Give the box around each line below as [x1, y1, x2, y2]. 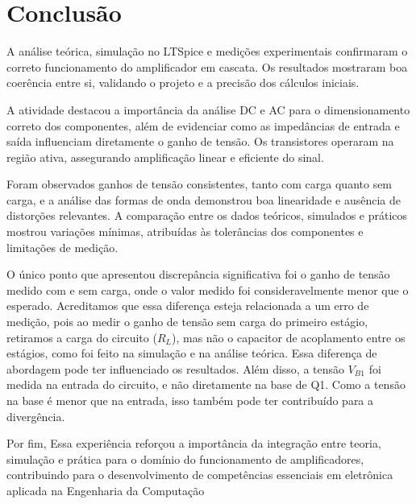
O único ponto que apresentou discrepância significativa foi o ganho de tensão [6, 266, 390, 283]
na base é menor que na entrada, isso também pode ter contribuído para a [6, 392, 374, 408]
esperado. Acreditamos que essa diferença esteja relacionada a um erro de [6, 297, 369, 314]
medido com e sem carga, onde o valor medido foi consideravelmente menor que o [6, 281, 409, 298]
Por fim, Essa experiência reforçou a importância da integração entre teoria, [6, 435, 381, 452]
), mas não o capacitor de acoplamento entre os [171, 328, 406, 345]
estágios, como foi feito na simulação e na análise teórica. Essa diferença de [6, 345, 377, 361]
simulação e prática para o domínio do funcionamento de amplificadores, [6, 450, 364, 467]
